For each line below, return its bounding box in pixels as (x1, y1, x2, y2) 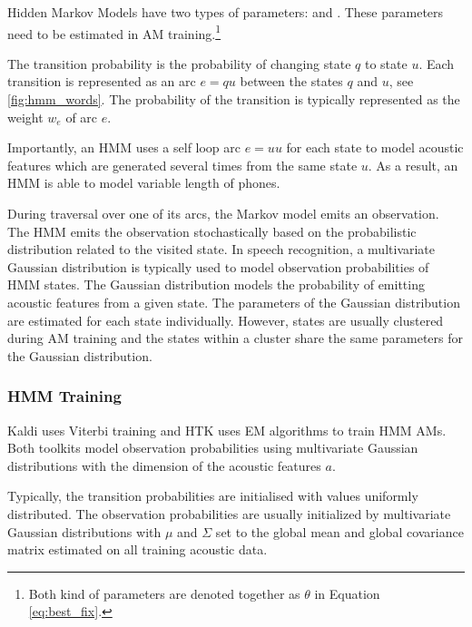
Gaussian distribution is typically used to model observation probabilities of (7, 257, 429, 276)
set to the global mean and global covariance (215, 522, 464, 541)
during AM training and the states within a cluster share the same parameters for (7, 328, 464, 348)
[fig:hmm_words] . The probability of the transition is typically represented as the (7, 90, 460, 109)
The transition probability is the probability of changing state (7, 54, 351, 73)
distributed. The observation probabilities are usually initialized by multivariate (7, 504, 451, 523)
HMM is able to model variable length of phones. (7, 173, 280, 192)
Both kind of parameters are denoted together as (28, 583, 300, 603)
